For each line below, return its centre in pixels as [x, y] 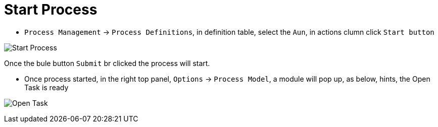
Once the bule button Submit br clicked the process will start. [107, 63]
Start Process [51, 10]
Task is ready [46, 87]
